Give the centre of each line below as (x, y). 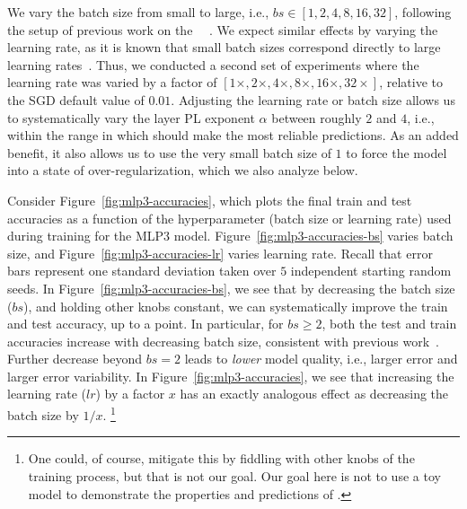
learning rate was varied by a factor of (112, 82)
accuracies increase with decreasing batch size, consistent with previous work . (223, 341)
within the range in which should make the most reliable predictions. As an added (233, 135)
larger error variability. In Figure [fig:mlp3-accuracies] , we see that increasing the (231, 376)
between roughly (317, 117)
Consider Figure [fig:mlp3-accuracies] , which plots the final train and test (210, 200)
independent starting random (371, 271)
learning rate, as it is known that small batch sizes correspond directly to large (224, 47)
